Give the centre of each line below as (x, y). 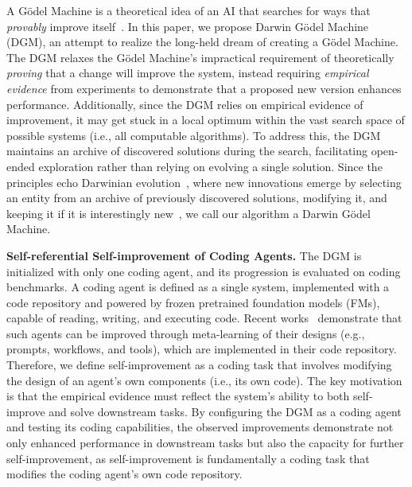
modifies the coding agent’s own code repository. (124, 474)
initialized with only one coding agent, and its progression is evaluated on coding (204, 271)
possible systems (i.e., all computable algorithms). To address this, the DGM (194, 135)
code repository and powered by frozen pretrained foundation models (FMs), (193, 302)
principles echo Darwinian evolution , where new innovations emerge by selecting (204, 182)
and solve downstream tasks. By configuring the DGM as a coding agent (225, 411)
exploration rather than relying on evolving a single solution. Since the (210, 166)
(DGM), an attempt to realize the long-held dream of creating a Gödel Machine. (202, 42)
